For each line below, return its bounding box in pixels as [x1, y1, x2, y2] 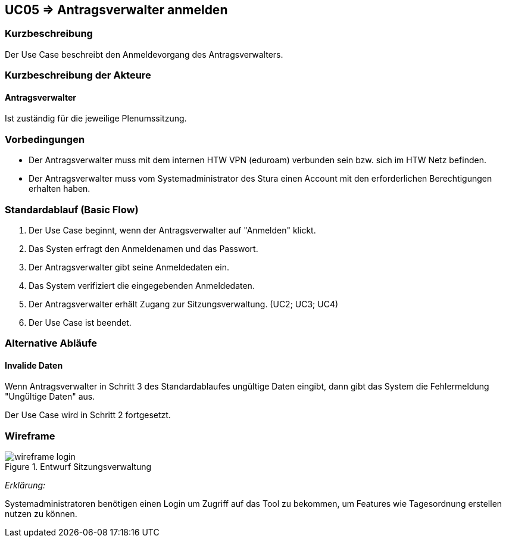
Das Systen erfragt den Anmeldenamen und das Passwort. [29, 243, 258, 254]
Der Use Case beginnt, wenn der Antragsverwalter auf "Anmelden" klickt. [29, 225, 316, 235]
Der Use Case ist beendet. [29, 317, 132, 328]
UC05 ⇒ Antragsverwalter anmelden [5, 2, 228, 17]
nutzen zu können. [5, 509, 77, 519]
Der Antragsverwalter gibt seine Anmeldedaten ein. [29, 261, 229, 272]
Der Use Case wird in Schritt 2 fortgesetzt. [5, 410, 171, 420]
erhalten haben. [29, 183, 90, 194]
